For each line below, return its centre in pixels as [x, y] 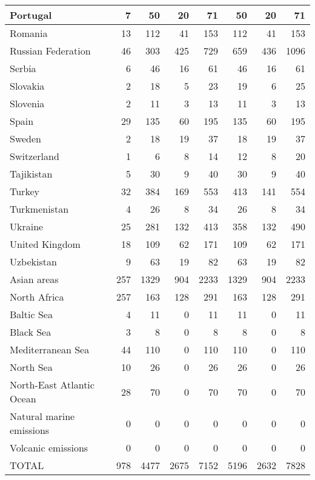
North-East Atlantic [52, 385]
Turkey [25, 191]
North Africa [37, 297]
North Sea [31, 367]
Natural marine [42, 416]
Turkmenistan [39, 209]
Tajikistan [31, 174]
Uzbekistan [33, 262]
